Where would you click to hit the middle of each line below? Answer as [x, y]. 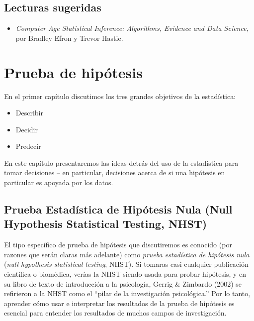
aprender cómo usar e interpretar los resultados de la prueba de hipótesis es [119, 303]
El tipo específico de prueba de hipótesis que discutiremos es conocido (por [118, 245]
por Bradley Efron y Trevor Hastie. [69, 38]
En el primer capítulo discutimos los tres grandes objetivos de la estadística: [120, 96]
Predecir [28, 146]
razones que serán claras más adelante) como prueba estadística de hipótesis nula [127, 254]
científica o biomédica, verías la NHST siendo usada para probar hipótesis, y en [125, 274]
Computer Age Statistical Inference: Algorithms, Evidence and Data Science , [132, 28]
